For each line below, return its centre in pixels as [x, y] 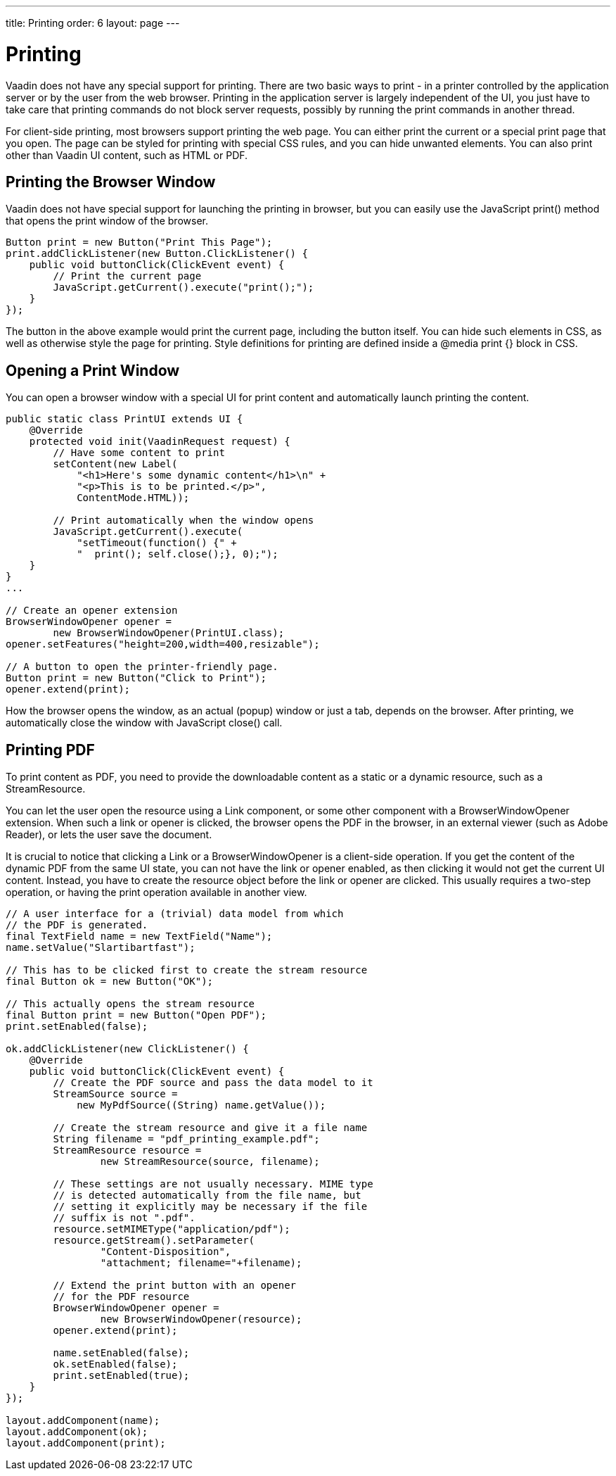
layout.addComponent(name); [83, 1421]
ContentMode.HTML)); [133, 498]
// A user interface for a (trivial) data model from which [175, 914]
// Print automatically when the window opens [184, 521]
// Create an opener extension [92, 611]
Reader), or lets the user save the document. [109, 835]
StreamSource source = [115, 1094]
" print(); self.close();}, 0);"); [178, 554]
